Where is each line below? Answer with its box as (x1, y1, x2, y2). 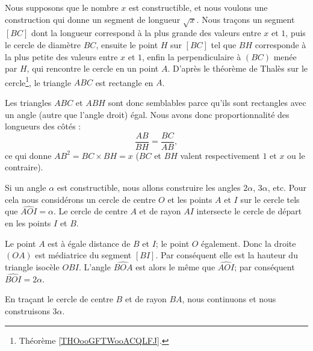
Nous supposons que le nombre (5, 1, 119, 13)
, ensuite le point (96, 38, 158, 51)
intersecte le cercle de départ (196, 205, 302, 217)
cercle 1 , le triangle (5, 74, 72, 89)
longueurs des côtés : (5, 120, 81, 132)
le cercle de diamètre (5, 38, 81, 51)
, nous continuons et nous (182, 293, 276, 305)
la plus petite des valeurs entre (5, 50, 118, 63)
